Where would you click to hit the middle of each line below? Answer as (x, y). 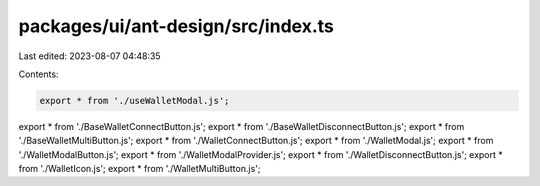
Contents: (38, 74)
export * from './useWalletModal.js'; (134, 100)
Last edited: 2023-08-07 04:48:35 (89, 56)
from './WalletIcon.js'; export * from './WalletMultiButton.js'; (139, 169)
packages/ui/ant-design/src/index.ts (176, 26)
